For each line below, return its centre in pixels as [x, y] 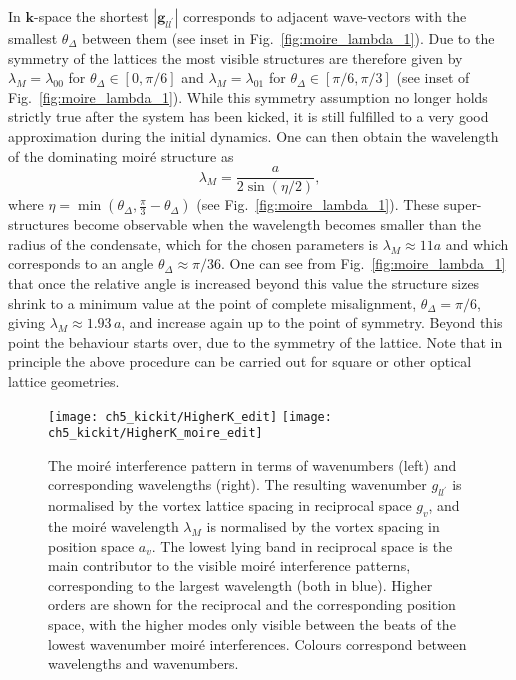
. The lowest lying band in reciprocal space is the [302, 545]
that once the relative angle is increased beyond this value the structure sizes [244, 283]
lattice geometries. [64, 380]
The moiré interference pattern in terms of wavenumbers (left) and [252, 464]
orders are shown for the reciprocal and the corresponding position [252, 604]
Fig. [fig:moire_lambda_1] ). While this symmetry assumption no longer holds [248, 96]
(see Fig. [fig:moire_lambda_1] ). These [318, 204]
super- [462, 204]
